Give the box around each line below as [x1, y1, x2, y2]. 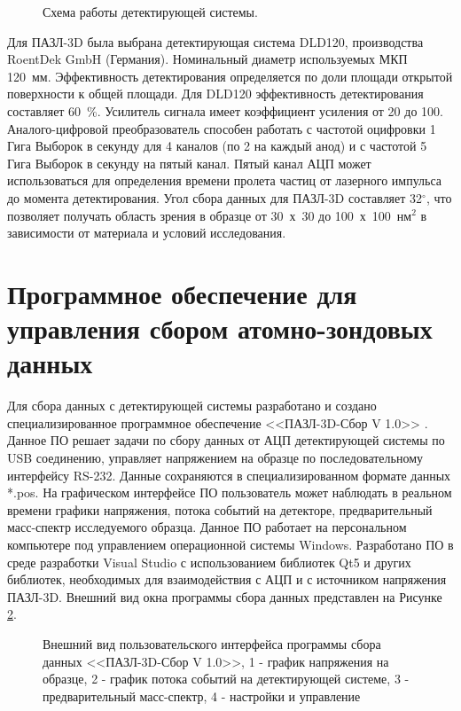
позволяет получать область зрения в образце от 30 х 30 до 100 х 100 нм [7, 206, 412, 224]
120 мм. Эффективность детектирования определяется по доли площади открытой [7, 66, 453, 85]
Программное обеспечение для [7, 275, 357, 311]
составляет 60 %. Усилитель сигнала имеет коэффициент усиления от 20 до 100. [7, 101, 443, 120]
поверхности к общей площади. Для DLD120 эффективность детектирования [7, 84, 424, 103]
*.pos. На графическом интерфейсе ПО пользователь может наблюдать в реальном [7, 483, 452, 502]
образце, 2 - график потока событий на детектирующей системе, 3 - [43, 669, 410, 688]
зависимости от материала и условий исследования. [7, 223, 286, 242]
